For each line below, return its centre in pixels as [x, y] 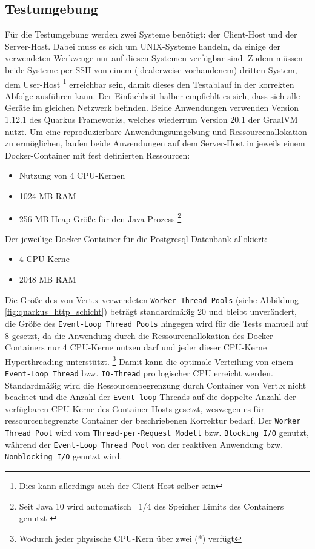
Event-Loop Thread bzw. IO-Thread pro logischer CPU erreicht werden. [139, 373]
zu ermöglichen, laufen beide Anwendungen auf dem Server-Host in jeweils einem [155, 143]
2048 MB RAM [48, 279]
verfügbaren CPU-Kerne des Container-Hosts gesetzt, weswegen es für [135, 408]
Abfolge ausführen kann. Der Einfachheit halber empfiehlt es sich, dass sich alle [153, 95]
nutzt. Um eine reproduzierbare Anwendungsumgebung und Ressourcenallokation [156, 131]
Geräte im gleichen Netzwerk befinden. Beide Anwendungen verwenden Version [152, 107]
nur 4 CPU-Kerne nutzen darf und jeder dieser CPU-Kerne [157, 347]
